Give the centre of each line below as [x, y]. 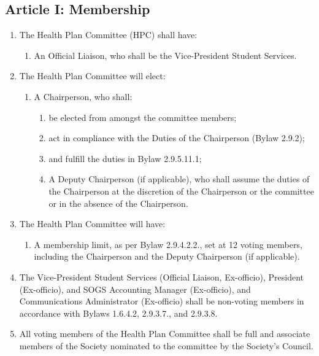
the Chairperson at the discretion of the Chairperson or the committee [181, 191]
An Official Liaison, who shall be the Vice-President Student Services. [165, 55]
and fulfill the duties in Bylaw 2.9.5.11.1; [125, 158]
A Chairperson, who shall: [83, 96]
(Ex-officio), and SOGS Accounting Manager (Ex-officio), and [135, 289]
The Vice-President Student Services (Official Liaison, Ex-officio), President [161, 277]
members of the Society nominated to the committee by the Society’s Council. [166, 345]
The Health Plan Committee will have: [92, 224]
